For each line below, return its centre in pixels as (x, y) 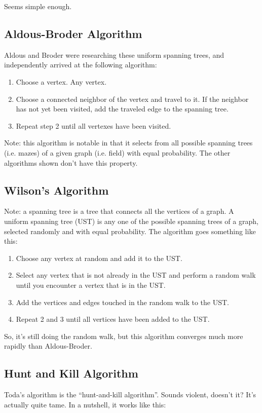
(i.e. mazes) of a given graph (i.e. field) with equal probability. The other (117, 152)
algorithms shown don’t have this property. (71, 162)
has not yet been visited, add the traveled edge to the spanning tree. (122, 109)
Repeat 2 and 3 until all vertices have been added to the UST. (113, 319)
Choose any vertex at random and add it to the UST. (99, 258)
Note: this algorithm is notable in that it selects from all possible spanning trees (128, 143)
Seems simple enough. (38, 6)
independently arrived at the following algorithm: (81, 65)
